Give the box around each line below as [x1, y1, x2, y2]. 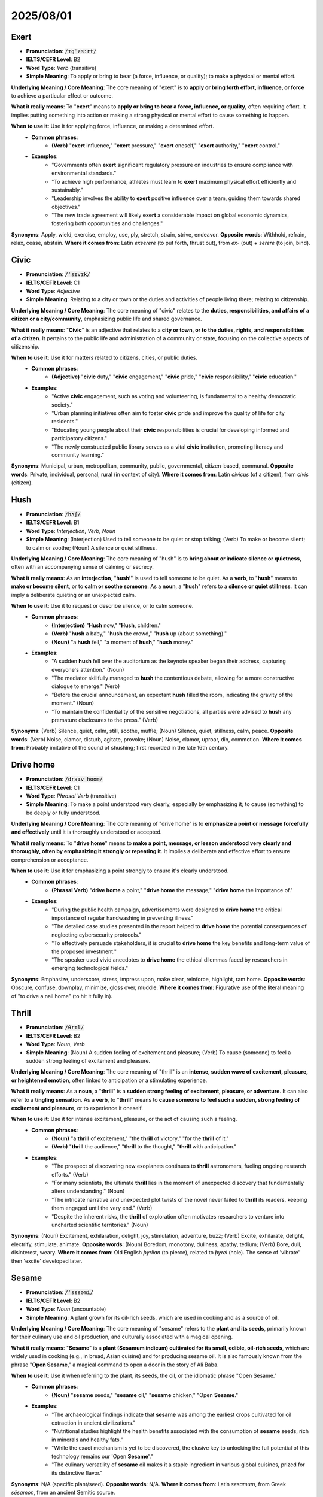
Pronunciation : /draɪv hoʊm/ [26, 775, 103, 783]
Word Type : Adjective [26, 287, 80, 295]
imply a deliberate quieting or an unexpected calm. [11, 591, 136, 598]
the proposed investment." [51, 948, 117, 955]
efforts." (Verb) [51, 1171, 89, 1178]
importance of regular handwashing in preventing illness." [51, 914, 194, 922]
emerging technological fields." [51, 965, 129, 972]
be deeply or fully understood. [26, 809, 101, 816]
